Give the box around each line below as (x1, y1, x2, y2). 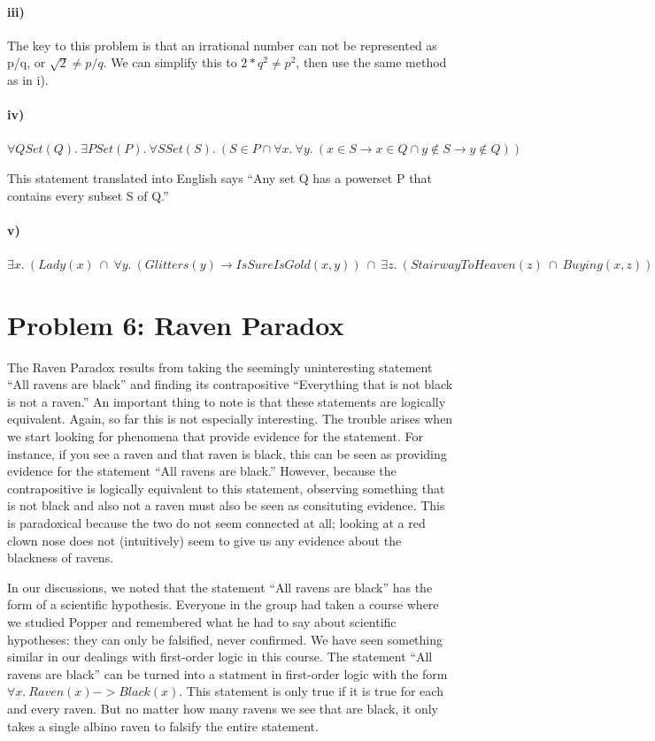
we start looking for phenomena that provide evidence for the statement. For (7, 427, 423, 446)
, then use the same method (296, 53, 447, 72)
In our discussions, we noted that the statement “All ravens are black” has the (7, 577, 433, 596)
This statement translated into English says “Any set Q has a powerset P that (7, 168, 432, 187)
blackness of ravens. (7, 548, 114, 567)
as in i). (7, 70, 49, 88)
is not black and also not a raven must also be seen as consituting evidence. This (7, 496, 445, 515)
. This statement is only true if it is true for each (179, 682, 443, 700)
